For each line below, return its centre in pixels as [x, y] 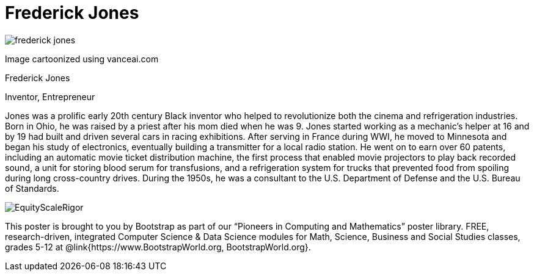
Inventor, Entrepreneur [50, 96]
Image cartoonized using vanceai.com [82, 59]
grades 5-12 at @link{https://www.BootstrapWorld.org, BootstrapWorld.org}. [158, 247]
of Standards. [32, 188]
